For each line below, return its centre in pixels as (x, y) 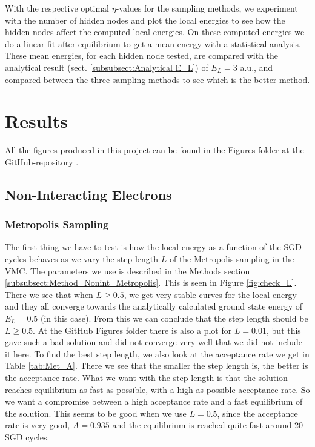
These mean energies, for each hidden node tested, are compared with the (142, 55)
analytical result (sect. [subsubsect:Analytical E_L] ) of (107, 67)
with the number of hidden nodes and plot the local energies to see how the (145, 20)
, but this (284, 330)
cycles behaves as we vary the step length (82, 259)
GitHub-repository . (42, 161)
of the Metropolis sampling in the (232, 259)
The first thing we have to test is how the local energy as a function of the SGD (153, 247)
